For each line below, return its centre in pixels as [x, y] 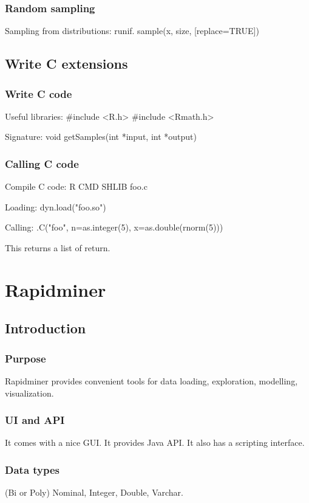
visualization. [29, 393]
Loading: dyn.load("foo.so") [56, 206]
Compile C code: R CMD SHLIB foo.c [76, 186]
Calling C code [42, 163]
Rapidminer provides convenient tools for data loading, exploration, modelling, [151, 380]
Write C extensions [66, 64]
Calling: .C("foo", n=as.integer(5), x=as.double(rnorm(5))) [114, 227]
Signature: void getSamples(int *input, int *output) [101, 137]
